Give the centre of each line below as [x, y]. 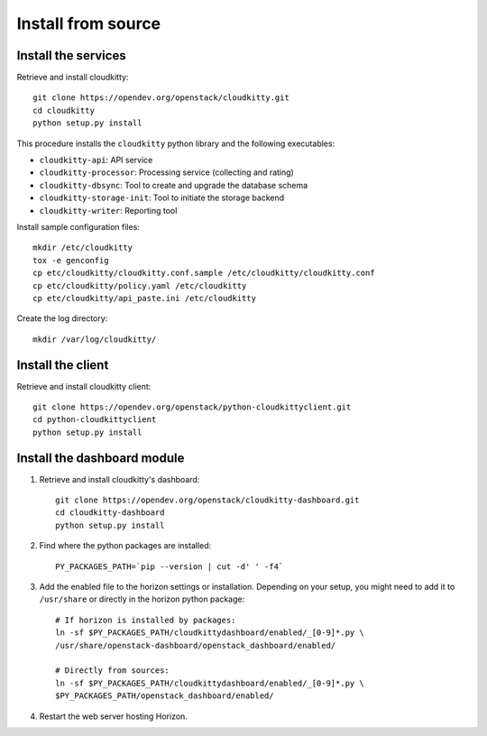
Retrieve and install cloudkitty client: [84, 386]
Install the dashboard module [101, 458]
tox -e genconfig [71, 260]
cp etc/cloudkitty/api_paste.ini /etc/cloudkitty [145, 298]
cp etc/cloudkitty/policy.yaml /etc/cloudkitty [140, 285]
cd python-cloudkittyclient [95, 420]
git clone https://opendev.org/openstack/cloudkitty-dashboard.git [207, 500]
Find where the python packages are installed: [125, 546]
